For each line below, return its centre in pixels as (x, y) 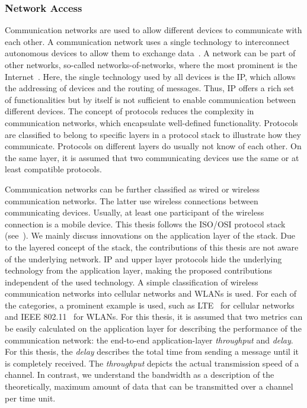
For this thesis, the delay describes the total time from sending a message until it (152, 351)
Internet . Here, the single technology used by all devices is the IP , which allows (150, 76)
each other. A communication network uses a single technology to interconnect (147, 41)
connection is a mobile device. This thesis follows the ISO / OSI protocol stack (145, 224)
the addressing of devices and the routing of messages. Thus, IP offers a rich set (150, 88)
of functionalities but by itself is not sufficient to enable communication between (151, 99)
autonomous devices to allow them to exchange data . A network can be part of (150, 53)
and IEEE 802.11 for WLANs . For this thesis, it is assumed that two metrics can (154, 317)
